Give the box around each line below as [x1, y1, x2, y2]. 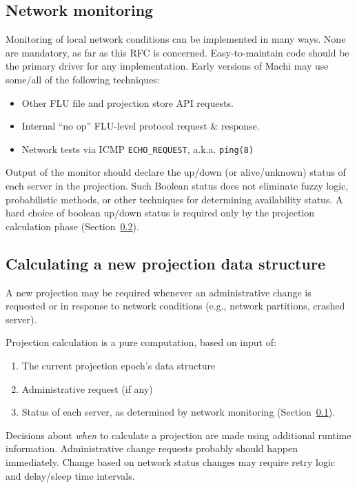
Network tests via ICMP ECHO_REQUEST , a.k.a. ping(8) [21, 141, 254, 156]
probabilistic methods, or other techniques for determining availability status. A [6, 192, 343, 206]
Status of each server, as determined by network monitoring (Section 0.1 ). [21, 405, 336, 419]
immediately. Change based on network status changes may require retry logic [6, 454, 336, 469]
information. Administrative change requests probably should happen [6, 441, 298, 456]
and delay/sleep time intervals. [6, 468, 135, 482]
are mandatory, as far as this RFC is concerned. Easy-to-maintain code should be [6, 45, 349, 59]
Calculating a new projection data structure [6, 252, 325, 274]
